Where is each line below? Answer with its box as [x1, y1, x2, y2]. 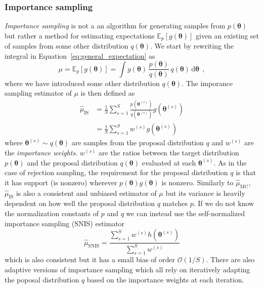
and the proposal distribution [27, 157, 118, 168]
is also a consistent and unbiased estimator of [16, 187, 157, 198]
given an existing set [195, 30, 259, 40]
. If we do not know [193, 198, 254, 209]
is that [236, 167, 256, 178]
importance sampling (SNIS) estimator [5, 218, 125, 228]
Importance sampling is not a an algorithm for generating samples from [5, 20, 226, 31]
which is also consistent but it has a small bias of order [5, 254, 175, 265]
